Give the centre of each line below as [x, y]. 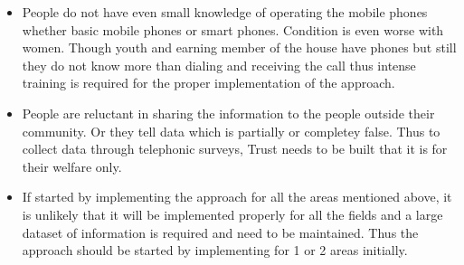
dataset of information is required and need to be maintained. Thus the [220, 232]
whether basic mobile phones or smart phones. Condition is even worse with [233, 29]
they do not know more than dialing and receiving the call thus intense [219, 65]
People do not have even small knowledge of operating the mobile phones [225, 12]
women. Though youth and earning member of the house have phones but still [239, 47]
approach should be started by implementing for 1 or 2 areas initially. [215, 250]
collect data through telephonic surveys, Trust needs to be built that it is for [235, 149]
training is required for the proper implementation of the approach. [208, 83]
